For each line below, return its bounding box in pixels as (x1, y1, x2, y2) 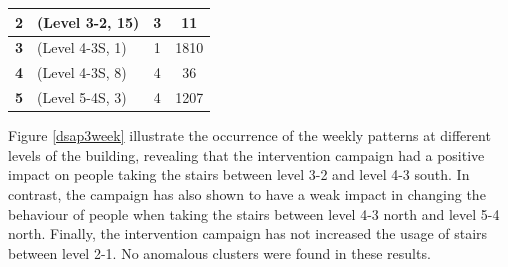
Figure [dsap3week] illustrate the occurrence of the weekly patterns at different (8, 125, 491, 146)
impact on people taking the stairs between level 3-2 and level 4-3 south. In (8, 164, 470, 185)
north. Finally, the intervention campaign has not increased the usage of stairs (8, 223, 488, 244)
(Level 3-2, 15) (37, 11, 140, 32)
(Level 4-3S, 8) (37, 62, 127, 83)
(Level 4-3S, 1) (37, 37, 127, 58)
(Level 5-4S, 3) (37, 87, 127, 108)
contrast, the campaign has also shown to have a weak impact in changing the (8, 183, 486, 204)
